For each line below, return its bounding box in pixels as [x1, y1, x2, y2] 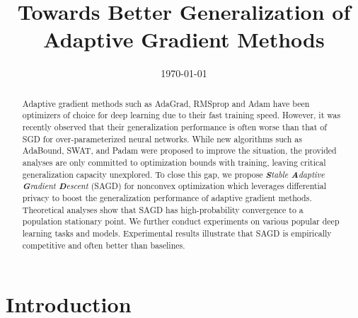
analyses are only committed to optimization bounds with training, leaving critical [22, 156, 326, 168]
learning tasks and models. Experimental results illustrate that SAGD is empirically [22, 227, 332, 239]
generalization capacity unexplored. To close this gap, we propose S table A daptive [22, 167, 325, 181]
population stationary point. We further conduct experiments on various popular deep [22, 215, 340, 227]
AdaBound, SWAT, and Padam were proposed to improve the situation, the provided [22, 144, 337, 157]
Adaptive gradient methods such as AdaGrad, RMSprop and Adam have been [22, 97, 310, 109]
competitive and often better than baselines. [22, 239, 185, 251]
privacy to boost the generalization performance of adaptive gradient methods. [22, 191, 312, 203]
